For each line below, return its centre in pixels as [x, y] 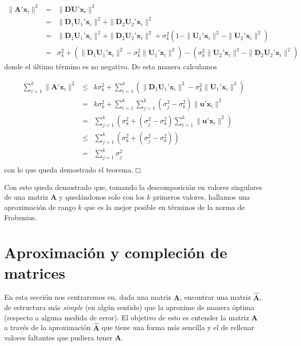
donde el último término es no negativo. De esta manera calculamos [111, 66]
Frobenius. [21, 217]
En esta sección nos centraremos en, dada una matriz [88, 297]
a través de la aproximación [48, 327]
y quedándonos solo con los [102, 197]
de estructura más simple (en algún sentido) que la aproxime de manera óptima [129, 307]
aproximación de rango [40, 207]
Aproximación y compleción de [116, 252]
